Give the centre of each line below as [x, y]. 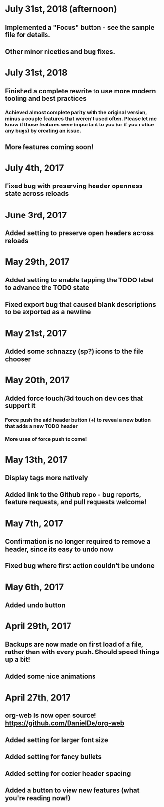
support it [20, 406]
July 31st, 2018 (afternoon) [61, 9]
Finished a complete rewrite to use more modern [81, 91]
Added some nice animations [50, 676]
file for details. [28, 35]
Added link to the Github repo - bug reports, [73, 494]
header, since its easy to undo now [59, 549]
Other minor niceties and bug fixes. [60, 51]
